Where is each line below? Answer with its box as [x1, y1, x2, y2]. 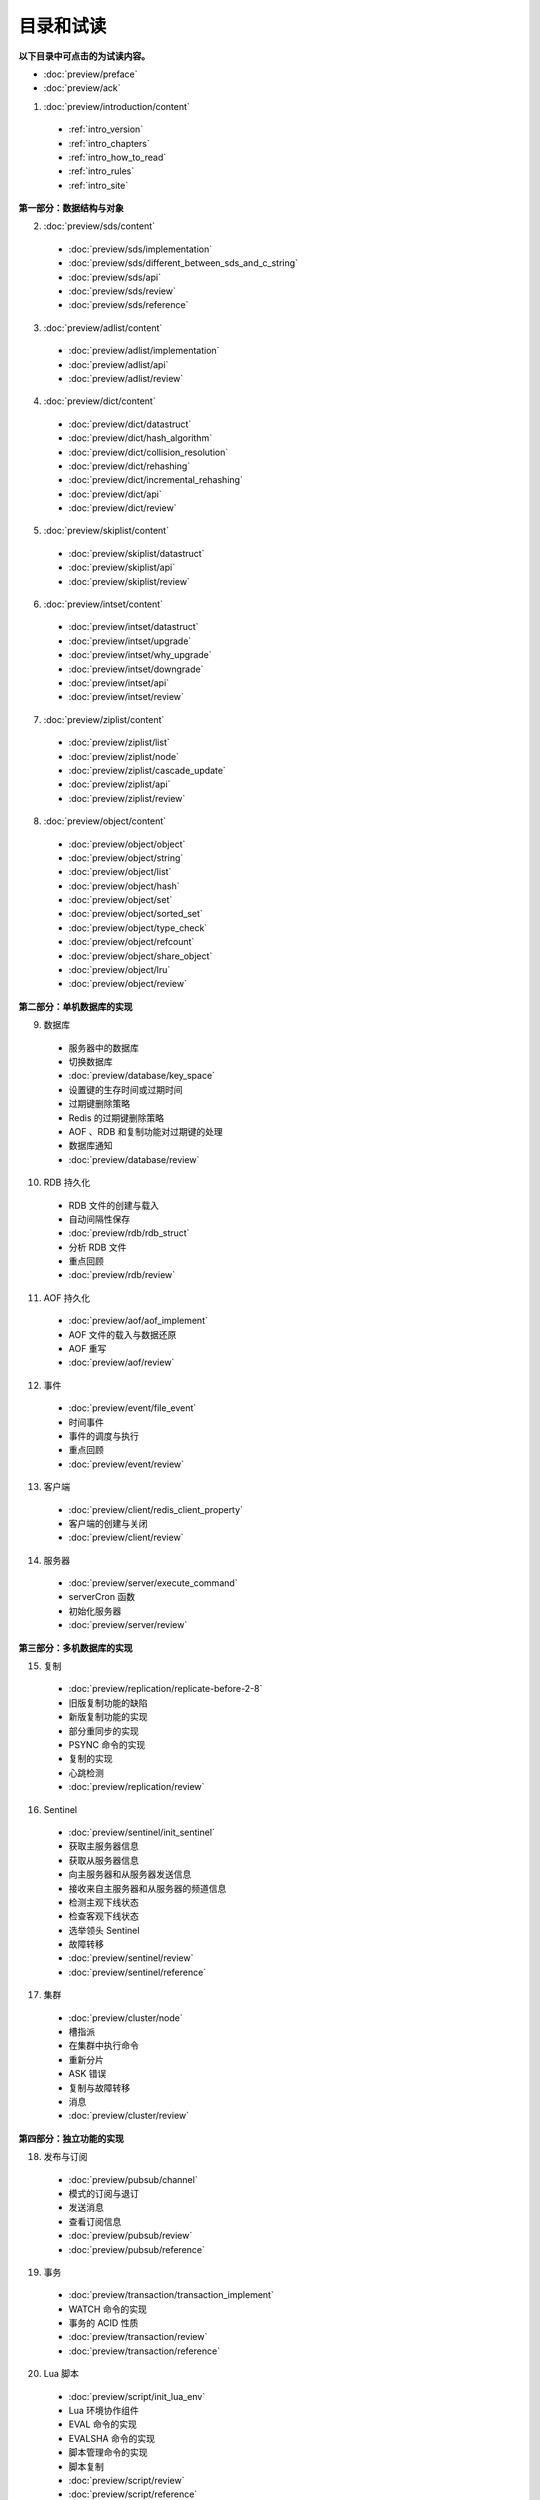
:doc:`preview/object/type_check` [68, 921, 208, 934]
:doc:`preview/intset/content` [43, 598, 164, 610]
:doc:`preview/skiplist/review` [68, 575, 190, 587]
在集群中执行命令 [68, 2040, 139, 2052]
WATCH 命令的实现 [68, 2303, 147, 2315]
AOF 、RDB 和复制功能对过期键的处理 [68, 1125, 224, 1137]
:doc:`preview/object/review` [68, 978, 187, 990]
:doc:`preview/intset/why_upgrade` [68, 649, 212, 661]
